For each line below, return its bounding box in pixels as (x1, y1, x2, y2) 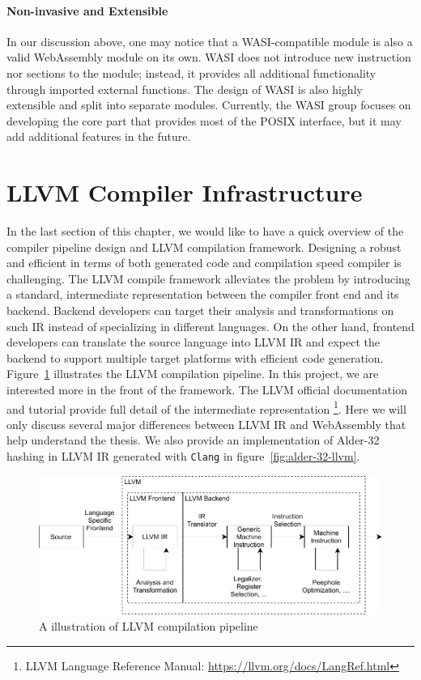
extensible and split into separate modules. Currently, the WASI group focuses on (6, 96, 411, 113)
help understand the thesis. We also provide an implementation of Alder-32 (6, 431, 380, 448)
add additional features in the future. (6, 128, 191, 145)
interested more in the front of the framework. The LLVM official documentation (6, 381, 407, 398)
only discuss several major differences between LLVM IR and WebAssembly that (6, 415, 406, 432)
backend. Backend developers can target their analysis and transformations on (6, 302, 394, 319)
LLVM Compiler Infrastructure (6, 176, 363, 209)
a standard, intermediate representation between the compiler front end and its (6, 286, 399, 303)
